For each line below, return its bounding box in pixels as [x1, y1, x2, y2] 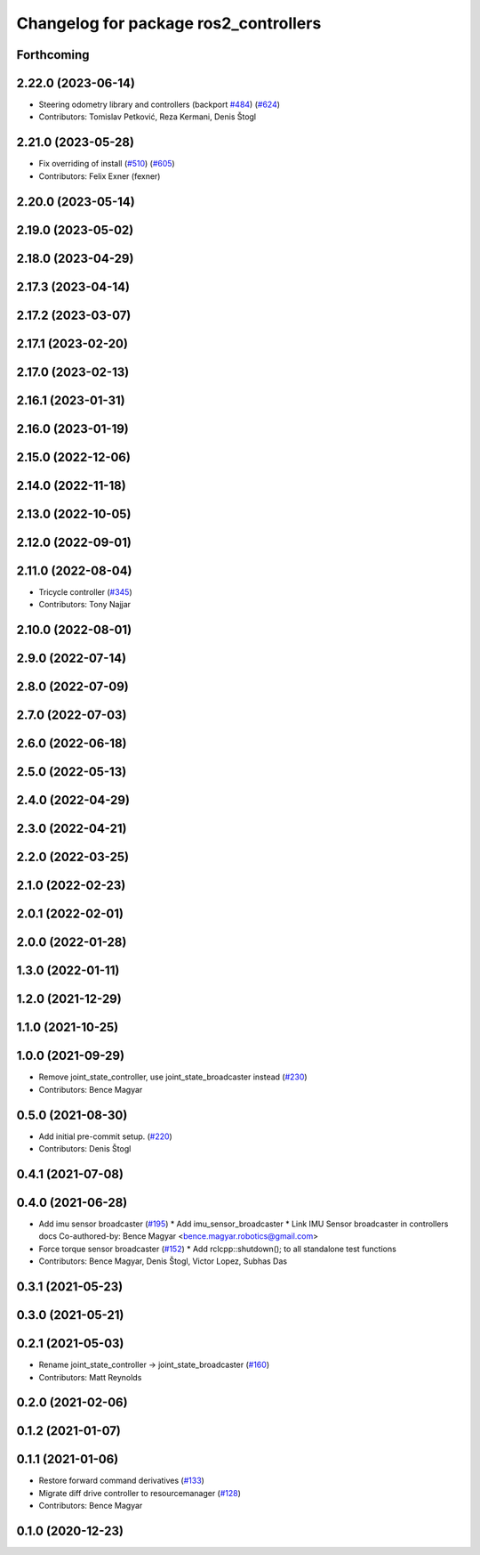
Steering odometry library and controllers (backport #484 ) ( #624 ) [38, 99, 280, 110]
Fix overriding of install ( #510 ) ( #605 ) [38, 159, 175, 169]
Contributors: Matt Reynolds [38, 1372, 142, 1382]
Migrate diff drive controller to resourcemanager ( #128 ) [38, 1487, 242, 1498]
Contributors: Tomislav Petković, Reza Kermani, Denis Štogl [38, 111, 257, 122]
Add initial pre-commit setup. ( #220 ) [38, 1131, 172, 1142]
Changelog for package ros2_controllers [16, 13, 322, 33]
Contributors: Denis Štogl [38, 1144, 132, 1154]
